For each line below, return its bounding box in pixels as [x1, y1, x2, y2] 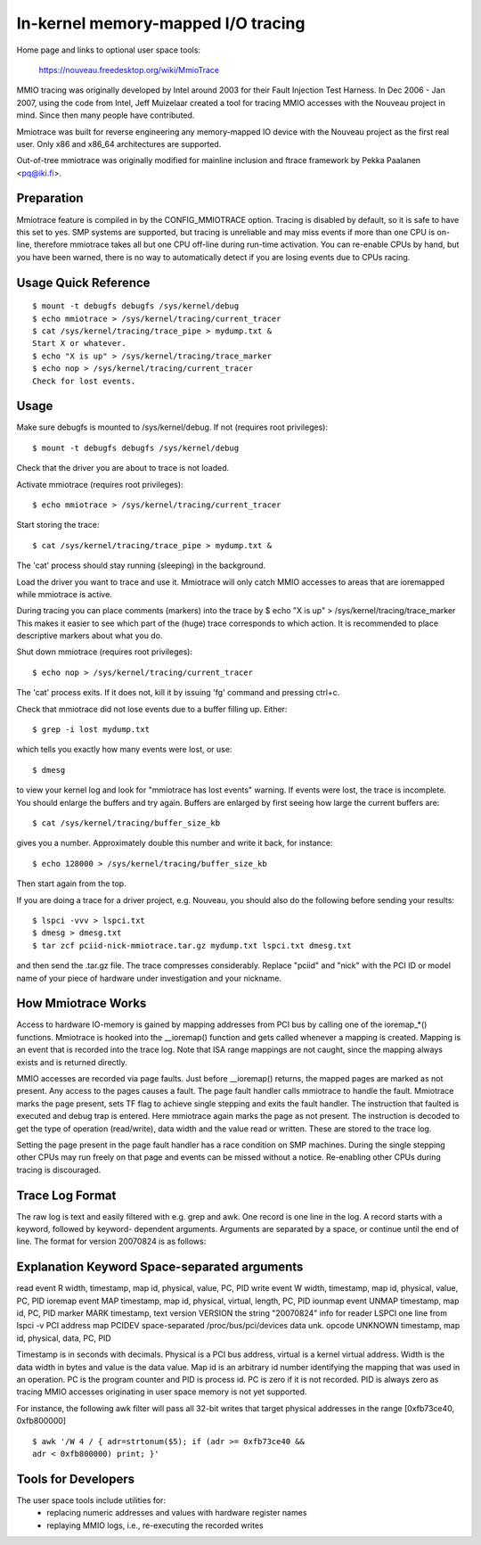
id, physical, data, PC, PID [16, 1333, 111, 1344]
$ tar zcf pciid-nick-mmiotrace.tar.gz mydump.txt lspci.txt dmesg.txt [32, 941, 352, 950]
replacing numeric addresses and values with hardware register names [46, 1508, 307, 1518]
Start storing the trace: [16, 520, 100, 530]
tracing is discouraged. [16, 1164, 102, 1175]
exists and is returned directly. [16, 1056, 128, 1067]
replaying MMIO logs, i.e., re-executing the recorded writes [46, 1520, 264, 1531]
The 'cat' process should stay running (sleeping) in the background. [16, 560, 266, 571]
